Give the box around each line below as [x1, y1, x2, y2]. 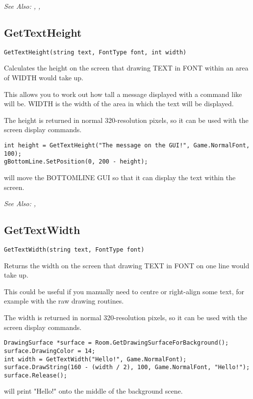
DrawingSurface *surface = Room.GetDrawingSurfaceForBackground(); [4, 339, 229, 347]
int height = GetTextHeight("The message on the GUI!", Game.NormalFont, [4, 142, 250, 149]
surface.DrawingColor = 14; [4, 347, 96, 354]
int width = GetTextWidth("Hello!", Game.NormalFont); [4, 355, 187, 363]
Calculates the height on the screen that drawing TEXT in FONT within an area [4, 63, 249, 73]
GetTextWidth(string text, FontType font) [4, 246, 145, 253]
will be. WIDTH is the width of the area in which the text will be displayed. [4, 98, 234, 109]
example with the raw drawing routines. [4, 296, 124, 306]
